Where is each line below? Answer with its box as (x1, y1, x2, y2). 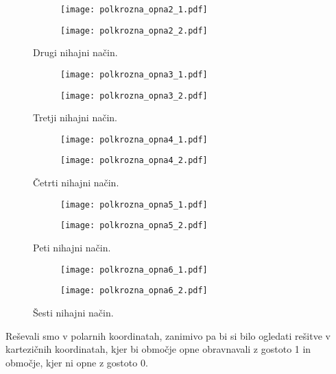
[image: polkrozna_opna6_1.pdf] (60, 264, 208, 275)
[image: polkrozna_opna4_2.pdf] (60, 155, 208, 166)
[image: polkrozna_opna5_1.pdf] (60, 199, 208, 210)
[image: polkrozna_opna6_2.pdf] (60, 286, 208, 296)
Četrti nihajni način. (33, 175, 119, 190)
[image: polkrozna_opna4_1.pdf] (60, 134, 208, 145)
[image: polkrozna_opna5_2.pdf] (60, 221, 208, 231)
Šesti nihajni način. (33, 305, 114, 319)
